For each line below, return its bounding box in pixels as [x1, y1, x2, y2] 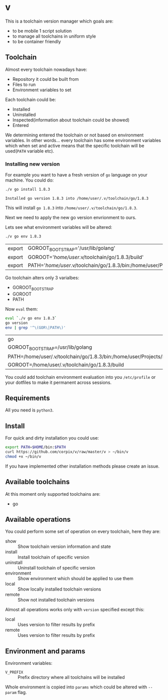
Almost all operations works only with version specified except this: [5, 607, 145, 613]
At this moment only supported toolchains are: [5, 491, 100, 497]
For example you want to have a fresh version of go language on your [5, 172, 147, 178]
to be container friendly [12, 38, 61, 44]
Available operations [5, 515, 71, 524]
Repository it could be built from [12, 76, 79, 82]
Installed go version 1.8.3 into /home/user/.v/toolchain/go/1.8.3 [5, 196, 149, 201]
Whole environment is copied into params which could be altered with [5, 684, 147, 690]
